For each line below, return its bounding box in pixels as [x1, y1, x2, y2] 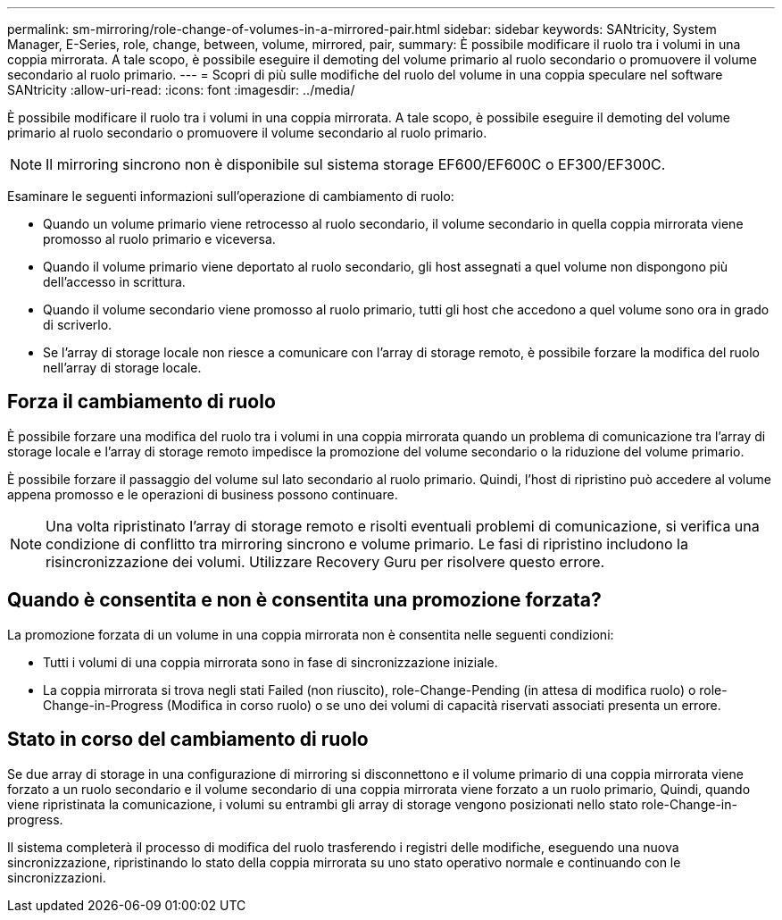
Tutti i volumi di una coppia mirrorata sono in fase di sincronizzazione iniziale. [43, 654, 498, 670]
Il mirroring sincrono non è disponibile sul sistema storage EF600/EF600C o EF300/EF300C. [46, 155, 666, 173]
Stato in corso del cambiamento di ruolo [7, 728, 369, 751]
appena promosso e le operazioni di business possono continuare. [7, 486, 398, 502]
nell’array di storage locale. [43, 360, 202, 375]
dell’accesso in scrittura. [43, 274, 186, 289]
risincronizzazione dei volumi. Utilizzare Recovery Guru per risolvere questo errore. [46, 552, 605, 571]
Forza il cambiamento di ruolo [7, 390, 276, 414]
